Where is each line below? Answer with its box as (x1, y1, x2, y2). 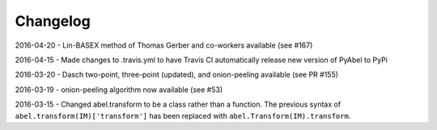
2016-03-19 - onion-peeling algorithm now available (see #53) (15, 85, 223, 94)
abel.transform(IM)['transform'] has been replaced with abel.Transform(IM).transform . (15, 111, 351, 120)
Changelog (15, 12, 91, 30)
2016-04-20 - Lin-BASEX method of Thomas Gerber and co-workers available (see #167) (15, 40, 313, 50)
